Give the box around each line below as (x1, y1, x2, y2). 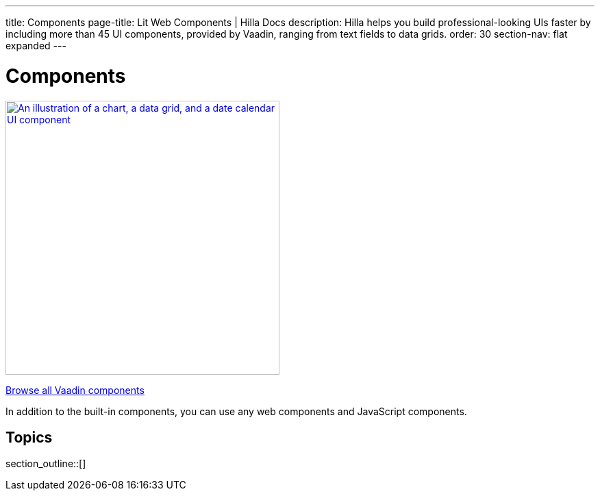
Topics (5, 428, 53, 446)
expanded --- (5, 40, 66, 51)
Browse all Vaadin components (5, 384, 145, 396)
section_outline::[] (5, 458, 86, 470)
